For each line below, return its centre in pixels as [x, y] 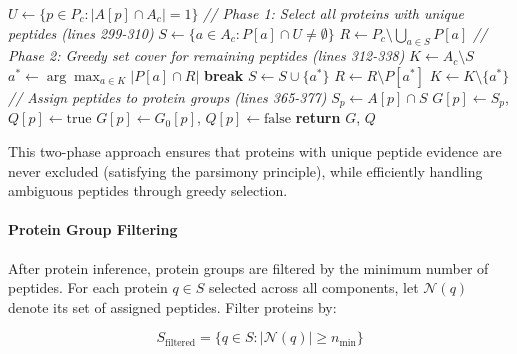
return [318, 117]
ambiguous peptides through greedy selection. [148, 190]
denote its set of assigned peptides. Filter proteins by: [172, 306]
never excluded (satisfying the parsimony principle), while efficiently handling [245, 170]
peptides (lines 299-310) [81, 32]
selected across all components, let [314, 287]
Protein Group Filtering [93, 229]
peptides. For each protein [88, 287]
